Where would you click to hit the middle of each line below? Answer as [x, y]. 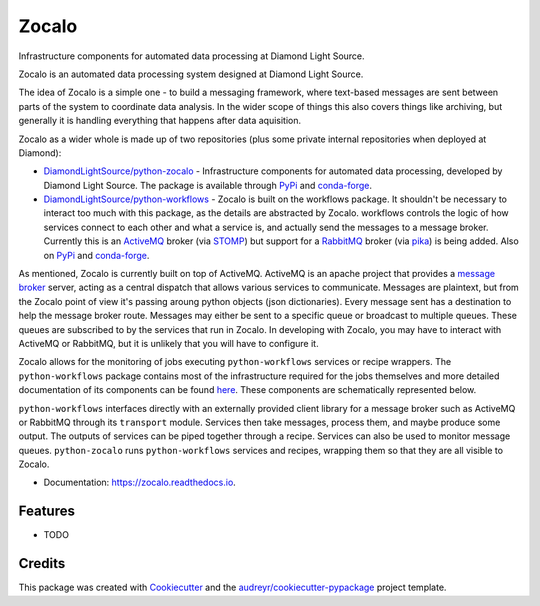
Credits [42, 563]
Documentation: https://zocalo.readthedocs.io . [140, 482]
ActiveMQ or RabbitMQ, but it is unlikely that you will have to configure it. [168, 343]
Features [46, 511]
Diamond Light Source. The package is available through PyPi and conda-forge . [207, 185]
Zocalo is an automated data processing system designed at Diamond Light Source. [191, 74]
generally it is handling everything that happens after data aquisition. [160, 121]
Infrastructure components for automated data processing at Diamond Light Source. [191, 56]
